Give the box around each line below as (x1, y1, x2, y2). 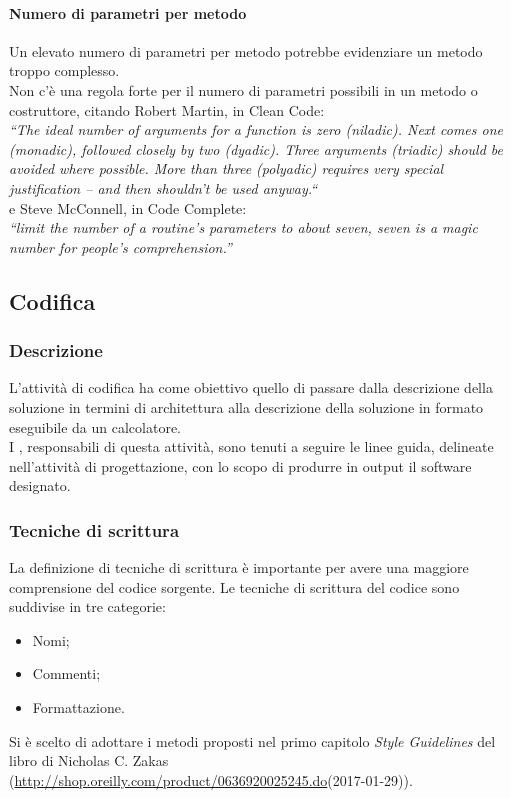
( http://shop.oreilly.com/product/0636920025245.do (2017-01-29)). (9, 769, 413, 790)
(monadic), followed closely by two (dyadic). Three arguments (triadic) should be (9, 138, 504, 159)
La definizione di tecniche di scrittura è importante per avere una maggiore (9, 557, 469, 578)
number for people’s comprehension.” (9, 236, 232, 257)
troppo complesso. (9, 60, 120, 81)
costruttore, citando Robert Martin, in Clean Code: (9, 99, 325, 120)
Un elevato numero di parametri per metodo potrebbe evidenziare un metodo (9, 40, 483, 61)
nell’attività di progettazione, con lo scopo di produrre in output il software (9, 455, 472, 476)
